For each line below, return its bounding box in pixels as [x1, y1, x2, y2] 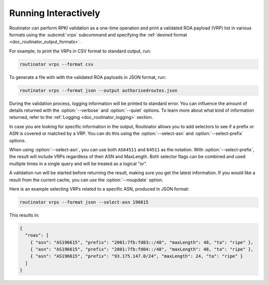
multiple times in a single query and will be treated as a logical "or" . [9, 160, 148, 167]
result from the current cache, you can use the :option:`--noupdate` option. [9, 177, 163, 183]
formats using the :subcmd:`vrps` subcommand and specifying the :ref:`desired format [9, 31, 187, 37]
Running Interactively [9, 7, 101, 18]
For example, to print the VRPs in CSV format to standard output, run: [9, 48, 151, 54]
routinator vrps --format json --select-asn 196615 [19, 199, 149, 205]
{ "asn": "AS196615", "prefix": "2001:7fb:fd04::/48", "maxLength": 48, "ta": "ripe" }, [30, 247, 254, 252]
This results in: [9, 212, 39, 218]
